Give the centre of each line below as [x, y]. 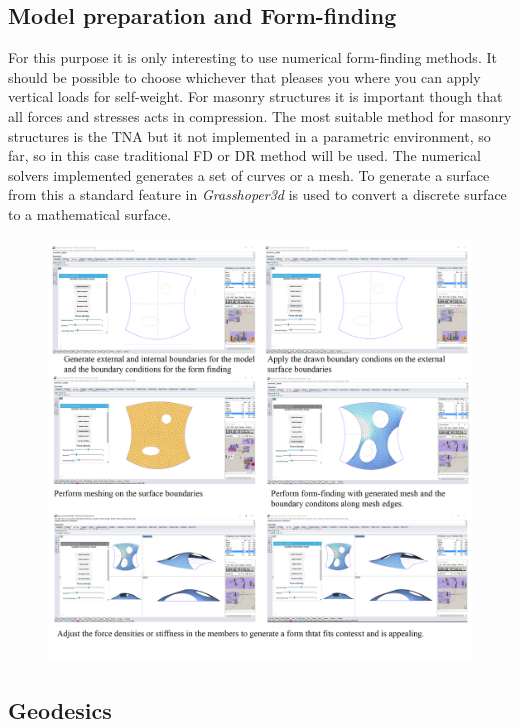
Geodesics [60, 709]
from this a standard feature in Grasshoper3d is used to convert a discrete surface [257, 194]
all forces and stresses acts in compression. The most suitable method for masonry [260, 115]
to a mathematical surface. [90, 213]
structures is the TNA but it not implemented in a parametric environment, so [249, 135]
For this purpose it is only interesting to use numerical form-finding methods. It [252, 57]
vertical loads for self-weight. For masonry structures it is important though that [255, 96]
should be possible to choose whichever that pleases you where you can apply [244, 76]
